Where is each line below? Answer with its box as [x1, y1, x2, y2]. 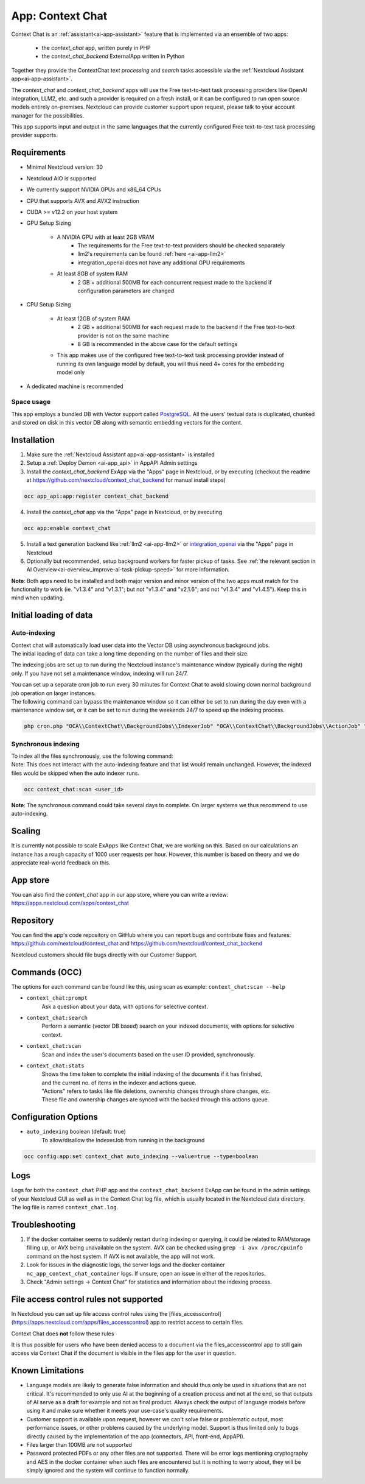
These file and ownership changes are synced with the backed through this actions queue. [41, 1096, 269, 1103]
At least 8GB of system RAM [57, 270, 128, 277]
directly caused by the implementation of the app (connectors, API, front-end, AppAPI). [26, 1432, 245, 1440]
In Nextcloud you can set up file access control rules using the [11, 1310, 168, 1317]
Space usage [11, 398, 51, 406]
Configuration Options [11, 1112, 99, 1122]
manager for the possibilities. [11, 111, 85, 119]
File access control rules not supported [11, 1294, 164, 1304]
